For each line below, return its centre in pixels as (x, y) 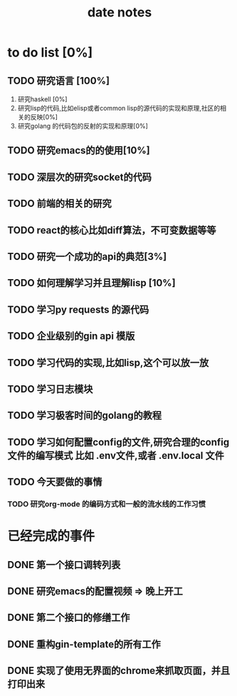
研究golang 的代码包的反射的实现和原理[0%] (83, 126)
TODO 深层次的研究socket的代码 (79, 177)
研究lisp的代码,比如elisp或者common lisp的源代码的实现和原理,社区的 (119, 108)
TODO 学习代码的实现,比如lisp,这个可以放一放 (108, 362)
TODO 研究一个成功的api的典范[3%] (87, 257)
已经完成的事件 (51, 536)
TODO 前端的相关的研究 (59, 204)
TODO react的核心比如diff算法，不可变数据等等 (112, 230)
